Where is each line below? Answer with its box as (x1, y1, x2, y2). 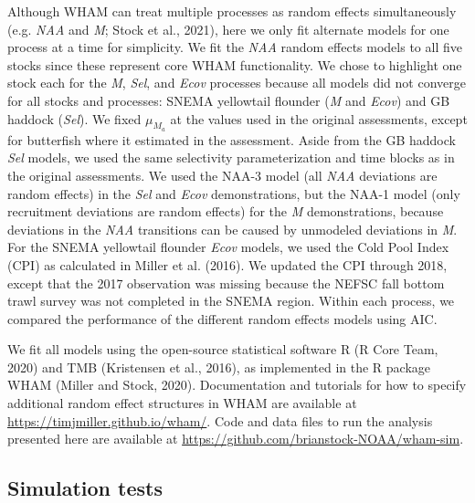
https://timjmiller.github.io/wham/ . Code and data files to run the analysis (7, 411, 433, 430)
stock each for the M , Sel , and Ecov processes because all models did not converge (7, 73, 466, 92)
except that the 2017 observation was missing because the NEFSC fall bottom (7, 273, 445, 292)
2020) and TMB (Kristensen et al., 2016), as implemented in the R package (7, 357, 431, 376)
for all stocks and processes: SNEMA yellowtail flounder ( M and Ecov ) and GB (7, 90, 450, 110)
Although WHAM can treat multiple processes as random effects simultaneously (7, 2, 457, 20)
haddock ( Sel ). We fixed (7, 109, 142, 128)
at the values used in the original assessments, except (170, 109, 468, 128)
